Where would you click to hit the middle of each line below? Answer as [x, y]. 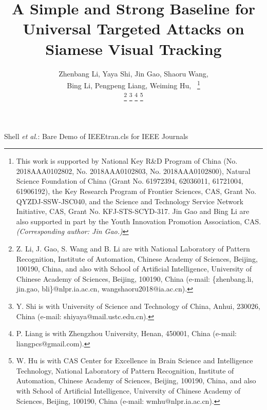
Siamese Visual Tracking [133, 48]
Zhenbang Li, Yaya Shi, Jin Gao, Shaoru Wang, [133, 73]
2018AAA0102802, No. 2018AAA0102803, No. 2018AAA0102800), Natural [133, 171]
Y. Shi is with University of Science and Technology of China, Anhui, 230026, [138, 306]
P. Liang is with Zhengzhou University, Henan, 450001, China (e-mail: [126, 333]
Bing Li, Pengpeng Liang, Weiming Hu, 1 [133, 84]
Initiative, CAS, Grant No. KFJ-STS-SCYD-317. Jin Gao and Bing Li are [133, 211]
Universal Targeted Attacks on [133, 28]
